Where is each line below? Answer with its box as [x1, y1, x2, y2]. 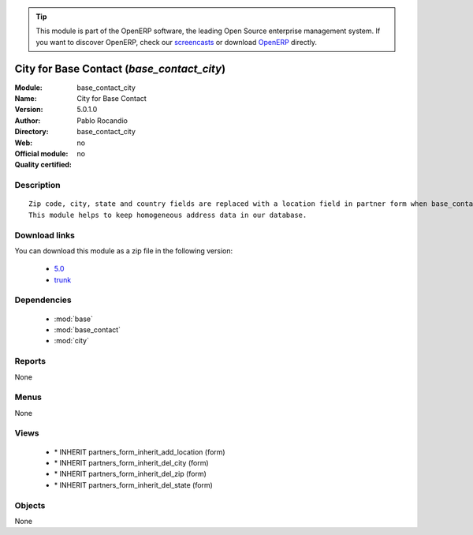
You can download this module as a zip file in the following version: [14, 245, 233, 256]
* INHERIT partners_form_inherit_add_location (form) [54, 447, 225, 457]
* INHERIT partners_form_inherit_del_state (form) [54, 480, 213, 489]
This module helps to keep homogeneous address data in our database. [28, 210, 307, 219]
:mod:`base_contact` [54, 325, 121, 335]
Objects [14, 499, 46, 511]
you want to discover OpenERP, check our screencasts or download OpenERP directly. [35, 37, 318, 47]
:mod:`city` [54, 336, 90, 346]
